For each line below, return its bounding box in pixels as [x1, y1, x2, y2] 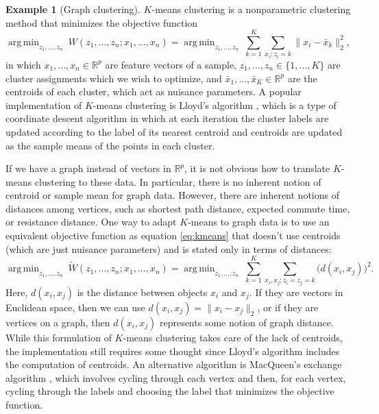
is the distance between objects [77, 285, 208, 300]
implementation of [5, 97, 82, 112]
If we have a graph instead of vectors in [5, 161, 171, 175]
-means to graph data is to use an [188, 215, 330, 229]
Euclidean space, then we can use [5, 300, 145, 315]
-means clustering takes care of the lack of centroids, [123, 330, 343, 345]
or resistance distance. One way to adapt [5, 215, 177, 229]
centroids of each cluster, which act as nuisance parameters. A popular [5, 84, 302, 99]
